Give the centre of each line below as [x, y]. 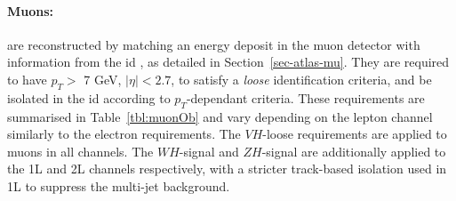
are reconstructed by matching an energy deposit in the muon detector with [214, 44]
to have [27, 79]
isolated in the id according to [89, 97]
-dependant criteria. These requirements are [305, 97]
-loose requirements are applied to [355, 134]
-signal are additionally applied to [354, 151]
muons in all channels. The [80, 151]
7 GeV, [103, 79]
